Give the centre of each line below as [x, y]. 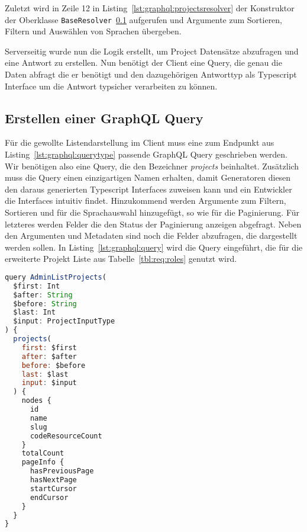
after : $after [49, 356]
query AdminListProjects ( [56, 277]
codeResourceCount [66, 436]
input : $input [49, 383]
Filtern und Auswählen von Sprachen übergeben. [93, 31]
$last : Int [34, 313]
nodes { [36, 401]
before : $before [54, 365]
